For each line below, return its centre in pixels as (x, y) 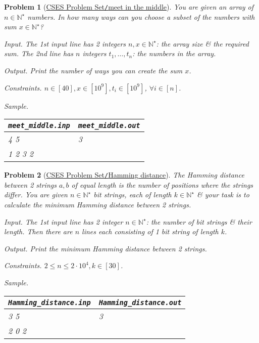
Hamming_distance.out (140, 302)
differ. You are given (36, 195)
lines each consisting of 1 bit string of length (150, 231)
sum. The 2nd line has (39, 53)
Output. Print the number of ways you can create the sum (93, 71)
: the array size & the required (202, 43)
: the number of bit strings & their (199, 221)
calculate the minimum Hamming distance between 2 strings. (98, 205)
